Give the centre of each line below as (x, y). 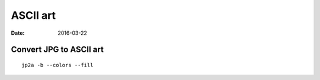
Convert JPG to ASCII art (57, 50)
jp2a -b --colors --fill (57, 65)
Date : (18, 33)
